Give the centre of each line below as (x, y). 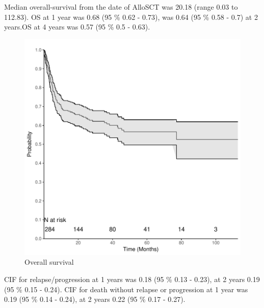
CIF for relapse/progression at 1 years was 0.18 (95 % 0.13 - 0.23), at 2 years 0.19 (132, 279)
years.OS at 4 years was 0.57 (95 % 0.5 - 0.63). (77, 27)
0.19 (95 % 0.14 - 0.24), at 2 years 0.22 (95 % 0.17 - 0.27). (95, 299)
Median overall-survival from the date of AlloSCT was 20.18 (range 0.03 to (121, 7)
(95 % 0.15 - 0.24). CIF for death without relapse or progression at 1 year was (126, 289)
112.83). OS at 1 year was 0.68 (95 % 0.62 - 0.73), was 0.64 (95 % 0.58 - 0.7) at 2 (131, 17)
